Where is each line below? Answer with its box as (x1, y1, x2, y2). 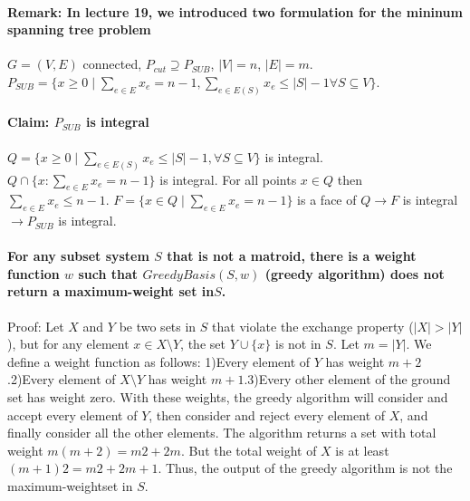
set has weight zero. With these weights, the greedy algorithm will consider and (7, 388, 448, 407)
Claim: (7, 112, 50, 131)
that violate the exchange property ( (212, 316, 414, 335)
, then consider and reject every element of (149, 405, 386, 424)
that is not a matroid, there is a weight (167, 246, 417, 265)
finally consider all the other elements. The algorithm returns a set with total (7, 423, 436, 442)
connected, (82, 54, 142, 73)
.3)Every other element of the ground (244, 370, 451, 389)
